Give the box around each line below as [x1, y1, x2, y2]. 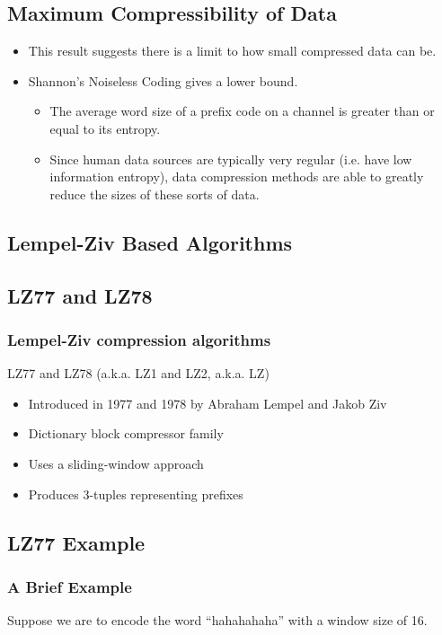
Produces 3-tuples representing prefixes [28, 484, 243, 503]
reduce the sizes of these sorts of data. [49, 184, 260, 203]
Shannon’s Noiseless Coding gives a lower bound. [28, 71, 298, 90]
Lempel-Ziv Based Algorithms [7, 228, 293, 256]
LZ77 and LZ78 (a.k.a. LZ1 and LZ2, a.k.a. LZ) [7, 364, 270, 383]
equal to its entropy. [49, 119, 161, 137]
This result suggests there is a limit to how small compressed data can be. [28, 41, 437, 60]
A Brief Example [7, 575, 132, 597]
